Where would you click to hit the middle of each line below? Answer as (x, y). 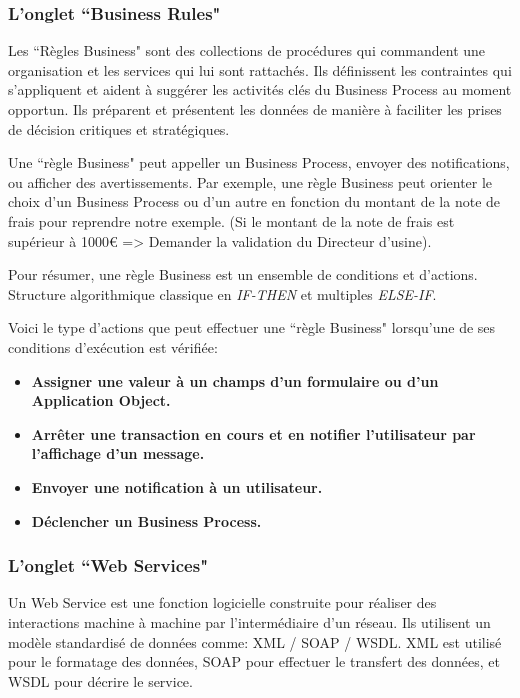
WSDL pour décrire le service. (100, 680)
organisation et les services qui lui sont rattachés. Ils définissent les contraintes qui (260, 69)
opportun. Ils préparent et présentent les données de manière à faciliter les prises (255, 109)
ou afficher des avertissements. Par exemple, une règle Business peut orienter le (250, 181)
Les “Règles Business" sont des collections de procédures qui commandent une (247, 50)
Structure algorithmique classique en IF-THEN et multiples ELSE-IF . (222, 293)
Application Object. (101, 400)
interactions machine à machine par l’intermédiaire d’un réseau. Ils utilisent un (249, 621)
